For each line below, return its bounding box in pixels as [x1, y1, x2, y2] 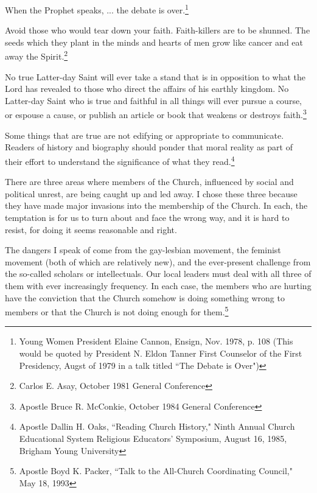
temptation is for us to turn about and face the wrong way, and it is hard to [5, 211, 290, 223]
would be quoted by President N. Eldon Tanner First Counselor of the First [19, 346, 302, 359]
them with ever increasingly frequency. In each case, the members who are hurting [5, 279, 312, 292]
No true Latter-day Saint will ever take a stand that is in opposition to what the [5, 70, 306, 83]
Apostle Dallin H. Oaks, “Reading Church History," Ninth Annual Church [19, 420, 295, 433]
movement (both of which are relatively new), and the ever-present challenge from [5, 255, 311, 268]
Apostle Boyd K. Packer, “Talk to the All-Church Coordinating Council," [19, 464, 293, 477]
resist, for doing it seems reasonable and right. [5, 223, 177, 236]
